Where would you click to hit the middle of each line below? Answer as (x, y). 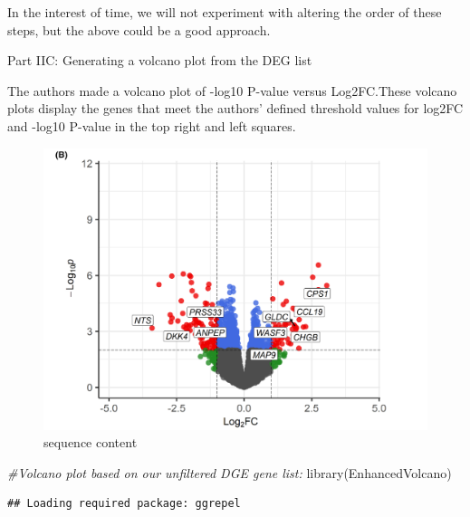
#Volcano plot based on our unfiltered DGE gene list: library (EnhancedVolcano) (230, 472)
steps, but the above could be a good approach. (139, 29)
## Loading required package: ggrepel (124, 504)
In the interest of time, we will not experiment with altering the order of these (225, 12)
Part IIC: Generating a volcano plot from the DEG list (160, 60)
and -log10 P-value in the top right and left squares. (152, 125)
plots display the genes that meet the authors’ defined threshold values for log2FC (235, 108)
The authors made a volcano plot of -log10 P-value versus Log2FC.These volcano (232, 90)
